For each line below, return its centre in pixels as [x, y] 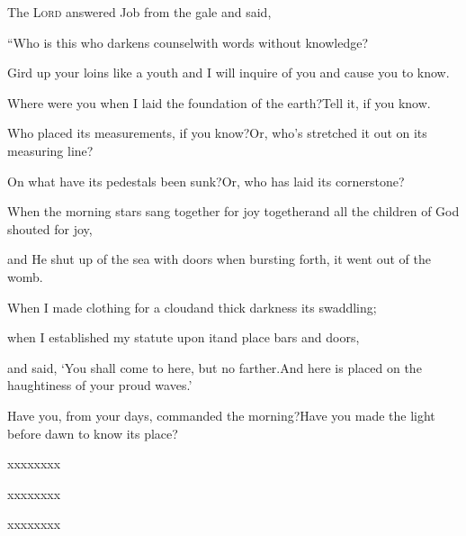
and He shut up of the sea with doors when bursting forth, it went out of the [220, 259]
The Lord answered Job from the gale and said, [139, 12]
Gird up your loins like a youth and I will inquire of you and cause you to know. [229, 73]
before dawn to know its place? [93, 433]
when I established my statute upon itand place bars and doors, [184, 337]
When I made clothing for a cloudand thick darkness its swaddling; [192, 307]
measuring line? [50, 150]
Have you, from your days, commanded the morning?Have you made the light [221, 415]
